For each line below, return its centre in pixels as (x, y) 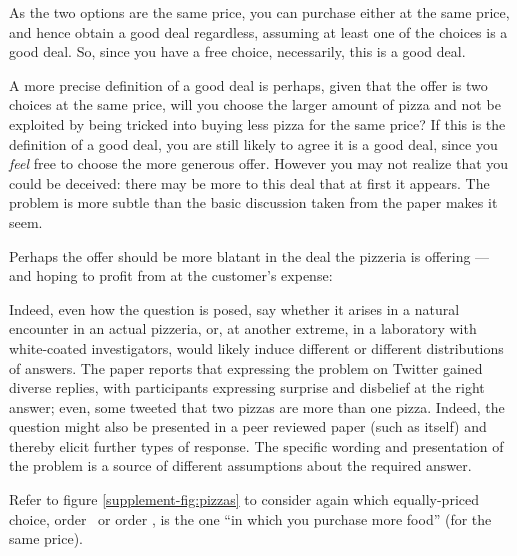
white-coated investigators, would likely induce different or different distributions (256, 347)
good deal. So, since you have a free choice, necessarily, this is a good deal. (237, 51)
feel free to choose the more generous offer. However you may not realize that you (259, 163)
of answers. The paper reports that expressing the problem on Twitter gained (246, 367)
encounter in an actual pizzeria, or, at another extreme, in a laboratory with (243, 328)
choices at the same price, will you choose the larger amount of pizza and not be (255, 104)
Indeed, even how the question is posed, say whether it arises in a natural (234, 308)
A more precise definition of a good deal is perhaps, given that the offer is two (248, 84)
